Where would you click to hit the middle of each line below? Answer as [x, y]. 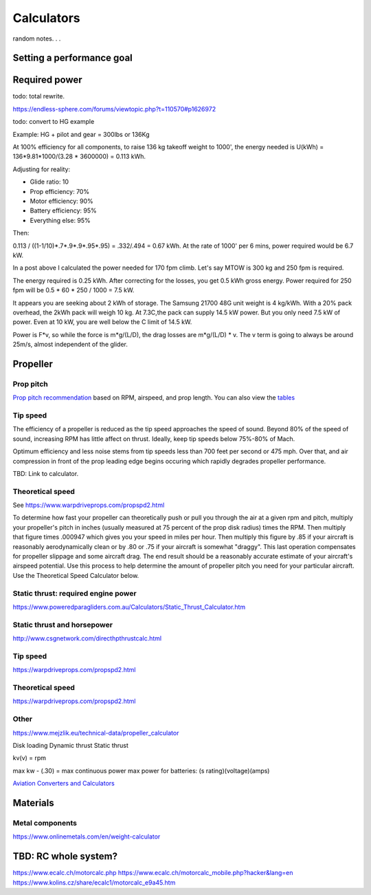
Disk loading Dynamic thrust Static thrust [70, 745]
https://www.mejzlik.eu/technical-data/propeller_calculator [96, 733]
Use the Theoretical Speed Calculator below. [76, 575]
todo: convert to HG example [54, 122]
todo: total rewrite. [39, 96]
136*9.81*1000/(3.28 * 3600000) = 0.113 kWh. [79, 157]
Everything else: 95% [60, 220]
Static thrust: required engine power [75, 593]
